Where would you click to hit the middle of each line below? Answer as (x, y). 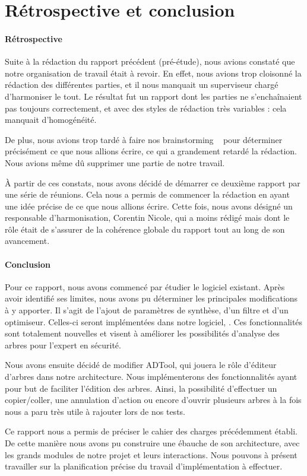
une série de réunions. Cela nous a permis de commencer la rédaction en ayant (147, 194)
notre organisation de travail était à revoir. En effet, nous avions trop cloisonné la (153, 73)
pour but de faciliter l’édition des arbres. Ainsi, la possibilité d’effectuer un (141, 388)
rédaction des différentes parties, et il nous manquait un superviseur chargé (142, 85)
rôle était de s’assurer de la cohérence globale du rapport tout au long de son (145, 229)
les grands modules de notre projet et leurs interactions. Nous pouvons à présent (151, 454)
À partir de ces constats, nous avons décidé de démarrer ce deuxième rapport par (153, 183)
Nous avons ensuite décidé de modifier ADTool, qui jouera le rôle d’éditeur (141, 365)
